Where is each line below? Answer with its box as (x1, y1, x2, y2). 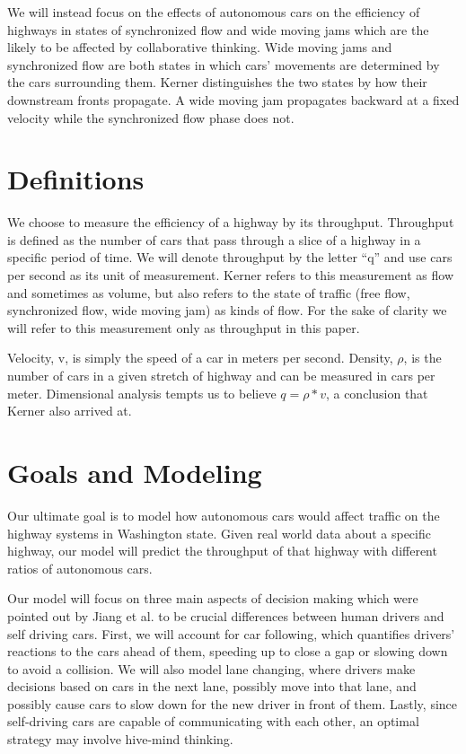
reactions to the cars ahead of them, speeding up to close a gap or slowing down (7, 642, 448, 661)
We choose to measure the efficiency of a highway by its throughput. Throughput (7, 213, 454, 232)
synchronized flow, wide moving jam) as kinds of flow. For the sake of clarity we (7, 301, 447, 320)
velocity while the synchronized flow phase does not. (7, 108, 295, 127)
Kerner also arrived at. (7, 401, 132, 420)
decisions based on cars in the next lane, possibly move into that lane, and (7, 677, 417, 696)
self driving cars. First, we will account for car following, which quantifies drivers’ (7, 624, 455, 643)
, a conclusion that (325, 383, 428, 402)
